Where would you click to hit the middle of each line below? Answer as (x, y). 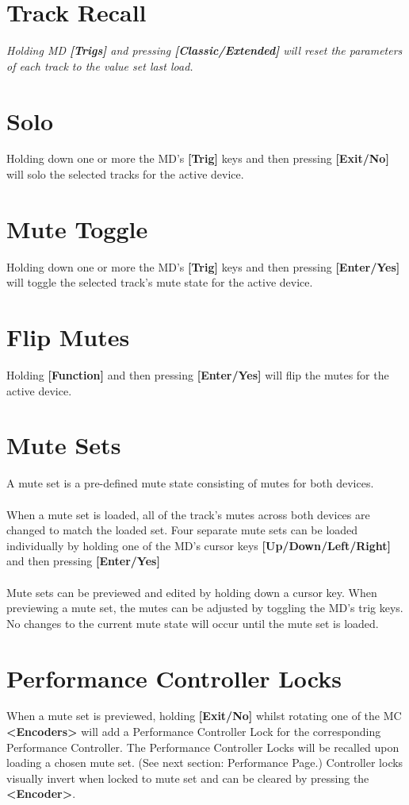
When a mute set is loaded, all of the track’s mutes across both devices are (188, 514)
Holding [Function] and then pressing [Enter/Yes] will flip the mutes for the (198, 375)
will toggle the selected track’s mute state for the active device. (160, 282)
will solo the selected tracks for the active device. (125, 174)
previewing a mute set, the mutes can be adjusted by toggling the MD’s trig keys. (205, 608)
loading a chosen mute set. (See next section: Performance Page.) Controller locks (205, 763)
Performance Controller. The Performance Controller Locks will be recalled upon (203, 747)
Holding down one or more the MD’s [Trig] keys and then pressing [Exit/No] (198, 158)
